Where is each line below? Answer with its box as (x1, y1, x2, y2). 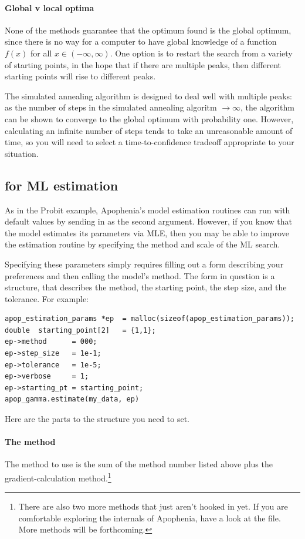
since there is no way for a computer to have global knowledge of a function (5, 35, 277, 48)
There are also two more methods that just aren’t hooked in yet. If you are (18, 500, 288, 513)
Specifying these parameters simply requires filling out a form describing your (5, 257, 284, 270)
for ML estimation (5, 176, 118, 194)
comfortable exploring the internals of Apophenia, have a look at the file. (18, 511, 281, 524)
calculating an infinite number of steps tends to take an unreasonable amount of (5, 124, 293, 136)
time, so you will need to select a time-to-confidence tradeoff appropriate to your (5, 136, 294, 148)
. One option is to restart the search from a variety (110, 46, 293, 59)
